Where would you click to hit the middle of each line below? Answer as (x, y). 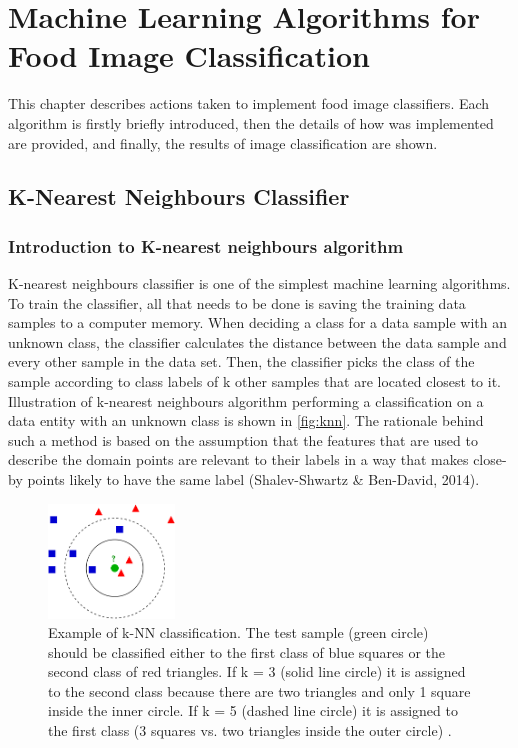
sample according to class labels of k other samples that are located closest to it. (254, 381)
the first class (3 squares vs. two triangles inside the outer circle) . (250, 730)
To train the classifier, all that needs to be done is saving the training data (237, 302)
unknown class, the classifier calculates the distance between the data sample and (257, 341)
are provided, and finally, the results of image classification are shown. (223, 142)
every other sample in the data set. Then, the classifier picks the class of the (241, 361)
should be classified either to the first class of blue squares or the (247, 651)
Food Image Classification (189, 55)
